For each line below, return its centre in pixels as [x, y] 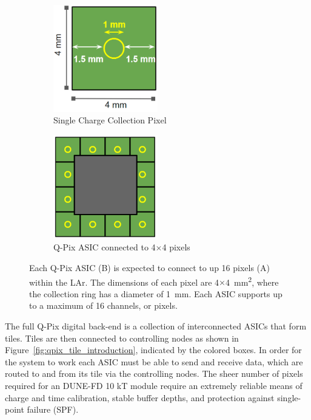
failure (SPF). [53, 409]
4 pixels [176, 247]
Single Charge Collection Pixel [110, 120]
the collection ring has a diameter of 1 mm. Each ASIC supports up [156, 293]
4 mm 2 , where [252, 281]
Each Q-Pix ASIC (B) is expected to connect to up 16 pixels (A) [149, 267]
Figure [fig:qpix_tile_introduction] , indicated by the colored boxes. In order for [153, 350]
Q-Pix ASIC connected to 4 [105, 247]
